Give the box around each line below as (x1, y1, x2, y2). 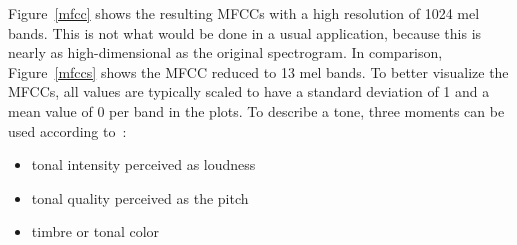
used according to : (8, 120, 127, 141)
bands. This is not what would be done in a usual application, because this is (8, 22, 482, 43)
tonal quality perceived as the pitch (31, 187, 249, 208)
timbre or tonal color (31, 221, 160, 242)
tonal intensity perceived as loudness (31, 154, 256, 175)
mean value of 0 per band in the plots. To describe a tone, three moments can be (8, 100, 505, 121)
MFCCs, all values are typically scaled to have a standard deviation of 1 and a (8, 81, 490, 102)
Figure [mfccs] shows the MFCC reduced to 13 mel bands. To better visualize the (8, 61, 509, 82)
